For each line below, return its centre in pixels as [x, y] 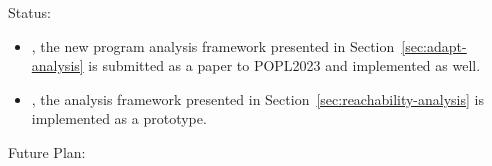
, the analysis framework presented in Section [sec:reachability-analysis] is [257, 98]
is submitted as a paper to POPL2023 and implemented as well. [284, 65]
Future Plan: [47, 151]
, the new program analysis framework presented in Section [213, 45]
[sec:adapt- [434, 45]
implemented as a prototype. [119, 118]
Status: [29, 12]
